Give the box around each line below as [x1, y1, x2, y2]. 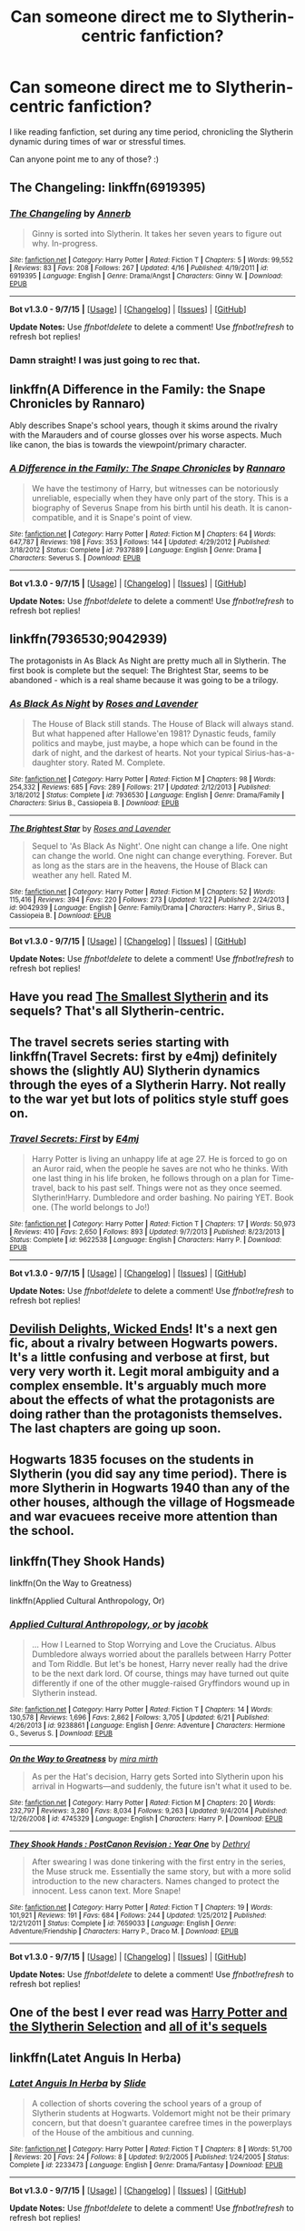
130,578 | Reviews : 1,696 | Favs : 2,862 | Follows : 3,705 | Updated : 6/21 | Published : [9, 1712, 270, 1721]
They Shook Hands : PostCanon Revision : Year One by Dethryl [9, 1838, 251, 1849]
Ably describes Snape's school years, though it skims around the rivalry [9, 420, 279, 431]
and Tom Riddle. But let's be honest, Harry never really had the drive [31, 1658, 289, 1669]
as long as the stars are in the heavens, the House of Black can [31, 860, 268, 871]
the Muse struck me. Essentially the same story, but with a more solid [31, 1865, 292, 1876]
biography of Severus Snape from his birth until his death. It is [31, 502, 263, 513]
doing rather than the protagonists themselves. [9, 1407, 283, 1422]
